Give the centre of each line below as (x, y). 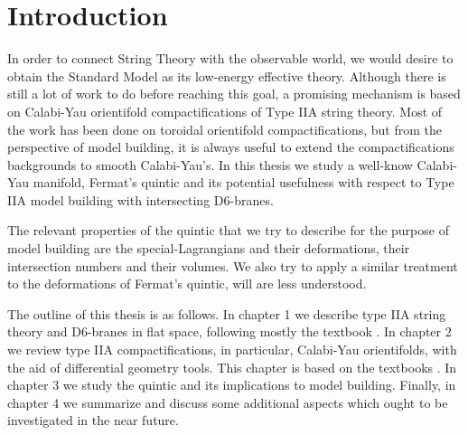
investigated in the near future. (93, 420)
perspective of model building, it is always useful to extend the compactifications (231, 147)
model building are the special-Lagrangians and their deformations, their (209, 248)
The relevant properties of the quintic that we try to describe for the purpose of (228, 230)
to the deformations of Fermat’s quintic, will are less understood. (187, 284)
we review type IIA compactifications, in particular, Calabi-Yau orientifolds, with (232, 350)
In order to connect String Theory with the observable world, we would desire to (230, 58)
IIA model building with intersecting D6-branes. (140, 199)
